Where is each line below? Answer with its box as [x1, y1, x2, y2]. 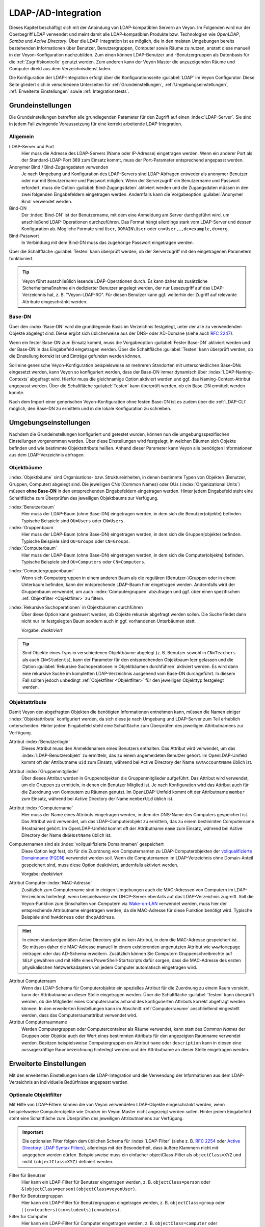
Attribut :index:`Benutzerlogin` [9, 739, 70, 745]
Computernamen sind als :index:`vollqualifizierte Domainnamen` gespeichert [9, 841, 164, 847]
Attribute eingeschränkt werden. [22, 298, 88, 304]
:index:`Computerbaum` [9, 545, 57, 551]
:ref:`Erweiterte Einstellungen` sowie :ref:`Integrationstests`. [9, 88, 130, 94]
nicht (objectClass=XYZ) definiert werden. [22, 1159, 114, 1165]
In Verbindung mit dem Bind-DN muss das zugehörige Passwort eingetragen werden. [21, 240, 194, 245]
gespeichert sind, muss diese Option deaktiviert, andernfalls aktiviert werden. [21, 862, 179, 868]
